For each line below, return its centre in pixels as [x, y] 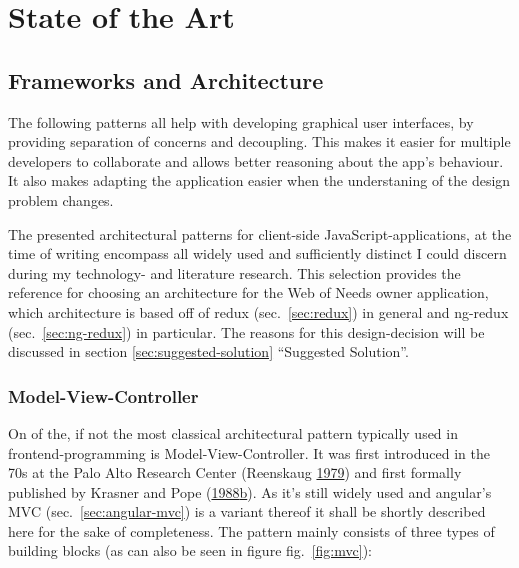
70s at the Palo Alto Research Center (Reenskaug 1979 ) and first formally [235, 472]
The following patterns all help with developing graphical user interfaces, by [241, 121]
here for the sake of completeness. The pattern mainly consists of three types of [251, 530]
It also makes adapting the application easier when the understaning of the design [259, 180]
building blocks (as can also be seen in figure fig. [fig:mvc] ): [190, 550]
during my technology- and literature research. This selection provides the [234, 272]
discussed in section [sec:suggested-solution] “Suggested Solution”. [208, 351]
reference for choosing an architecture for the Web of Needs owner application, [248, 292]
